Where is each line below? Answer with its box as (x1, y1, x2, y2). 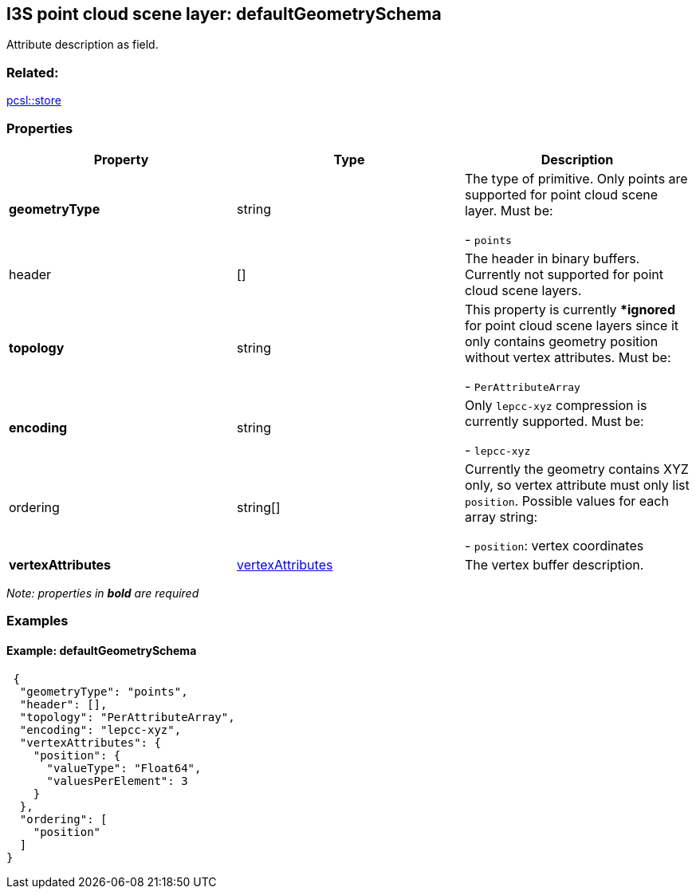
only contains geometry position (464, 333, 659, 349)
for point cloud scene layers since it (464, 317, 679, 333)
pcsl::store (6, 93, 61, 108)
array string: (464, 508, 538, 525)
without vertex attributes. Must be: (464, 349, 671, 365)
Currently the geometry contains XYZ (464, 460, 689, 477)
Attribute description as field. (6, 37, 159, 52)
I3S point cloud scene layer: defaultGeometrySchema (6, 4, 442, 24)
